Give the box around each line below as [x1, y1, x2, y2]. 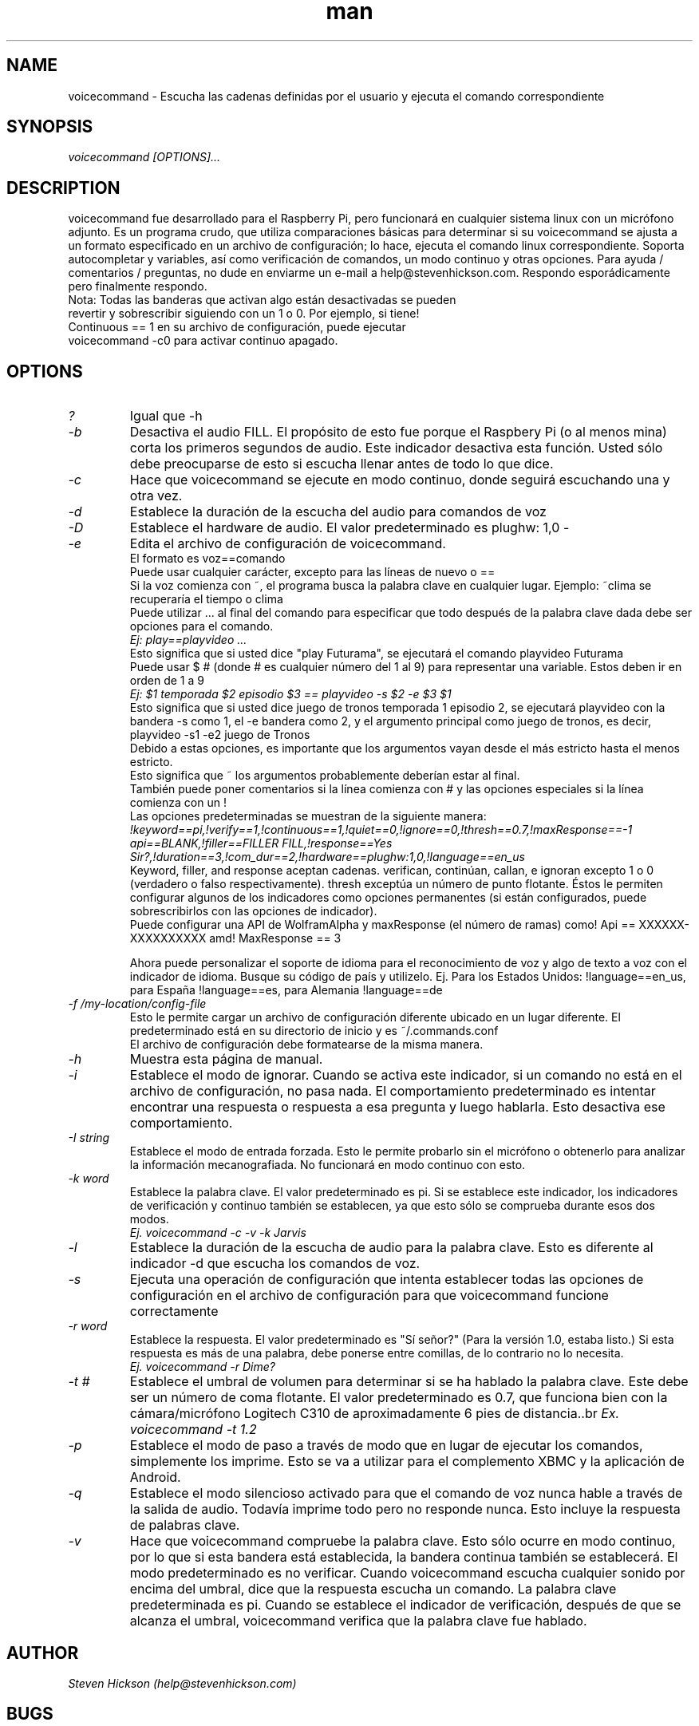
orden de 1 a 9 [129, 673, 204, 688]
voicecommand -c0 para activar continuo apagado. [68, 334, 338, 348]
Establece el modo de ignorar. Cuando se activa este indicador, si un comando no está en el [129, 1067, 682, 1084]
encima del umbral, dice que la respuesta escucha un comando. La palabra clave [129, 1581, 617, 1598]
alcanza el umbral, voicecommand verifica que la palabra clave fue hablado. [129, 1613, 587, 1629]
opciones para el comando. [129, 619, 274, 634]
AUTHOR [6, 1642, 79, 1663]
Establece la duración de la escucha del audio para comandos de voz [129, 504, 547, 520]
